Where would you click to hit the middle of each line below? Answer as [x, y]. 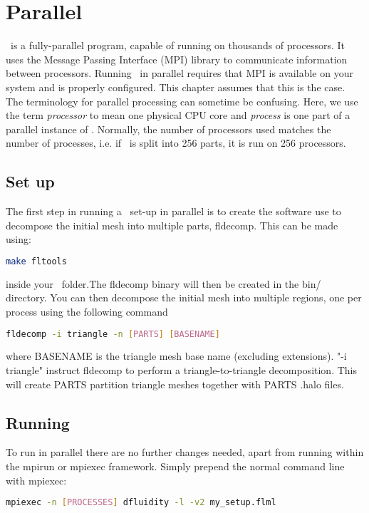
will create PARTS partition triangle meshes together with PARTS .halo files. [175, 384]
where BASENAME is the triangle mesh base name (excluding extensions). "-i [176, 356]
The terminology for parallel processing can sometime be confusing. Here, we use [182, 101]
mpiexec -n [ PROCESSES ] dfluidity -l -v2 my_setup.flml [141, 503]
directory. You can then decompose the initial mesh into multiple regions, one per [184, 297]
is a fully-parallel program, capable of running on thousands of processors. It [177, 45]
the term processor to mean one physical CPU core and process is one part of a [178, 115]
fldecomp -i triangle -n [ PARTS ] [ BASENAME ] [113, 334]
